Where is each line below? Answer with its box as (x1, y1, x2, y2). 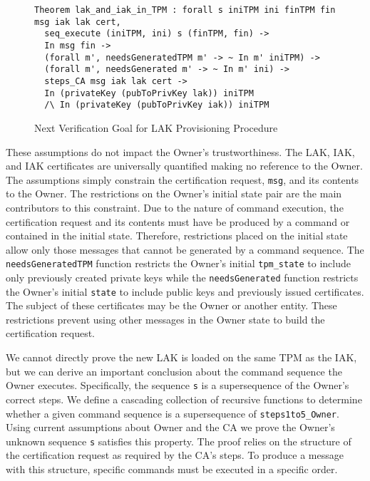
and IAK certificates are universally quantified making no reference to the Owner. (6, 158, 363, 173)
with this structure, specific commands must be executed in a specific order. (6, 462, 338, 476)
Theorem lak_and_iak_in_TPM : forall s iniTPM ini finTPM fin (34, 5, 336, 15)
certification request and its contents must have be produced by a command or (6, 214, 350, 229)
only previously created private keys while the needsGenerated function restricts (6, 269, 359, 284)
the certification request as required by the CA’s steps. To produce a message (6, 448, 344, 462)
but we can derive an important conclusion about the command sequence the (6, 363, 342, 378)
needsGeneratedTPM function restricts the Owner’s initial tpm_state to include (6, 256, 351, 271)
